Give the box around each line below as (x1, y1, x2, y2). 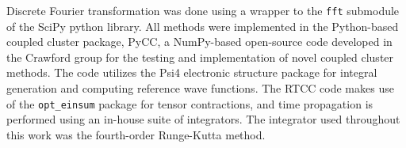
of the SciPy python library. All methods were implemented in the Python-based (6, 17, 399, 34)
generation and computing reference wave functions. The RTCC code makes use (6, 80, 394, 97)
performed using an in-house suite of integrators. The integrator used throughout (6, 111, 400, 127)
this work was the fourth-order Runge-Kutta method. (6, 126, 266, 142)
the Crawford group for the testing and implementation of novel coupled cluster (6, 48, 394, 65)
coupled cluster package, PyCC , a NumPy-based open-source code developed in (6, 33, 393, 50)
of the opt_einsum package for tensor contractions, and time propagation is (6, 95, 373, 112)
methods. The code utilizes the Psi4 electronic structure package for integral (6, 64, 377, 81)
